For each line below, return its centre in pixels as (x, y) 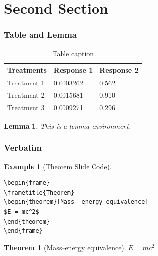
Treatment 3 (26, 107)
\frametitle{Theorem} (39, 192)
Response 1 (73, 70)
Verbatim (23, 148)
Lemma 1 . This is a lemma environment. (68, 126)
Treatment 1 (26, 83)
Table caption (73, 53)
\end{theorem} (27, 221)
